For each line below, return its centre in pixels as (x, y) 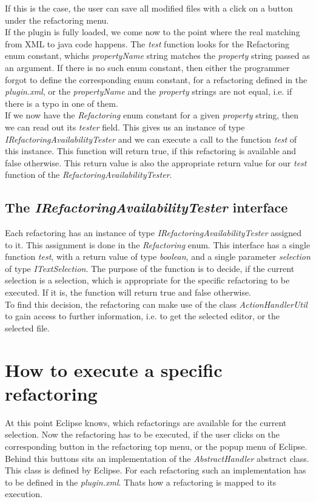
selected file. (27, 327)
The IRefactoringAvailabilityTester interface (146, 207)
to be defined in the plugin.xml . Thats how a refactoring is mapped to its (141, 482)
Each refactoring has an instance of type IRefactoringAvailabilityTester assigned (153, 233)
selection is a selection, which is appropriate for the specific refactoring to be (147, 280)
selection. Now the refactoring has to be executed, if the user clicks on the (143, 434)
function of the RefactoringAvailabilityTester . (89, 175)
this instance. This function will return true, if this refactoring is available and (151, 151)
